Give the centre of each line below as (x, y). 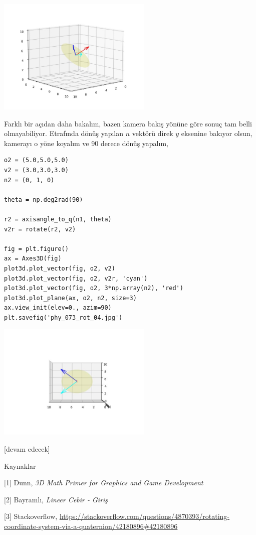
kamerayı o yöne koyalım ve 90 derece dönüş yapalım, (86, 143)
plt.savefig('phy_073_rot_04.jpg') (63, 317)
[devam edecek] (27, 449)
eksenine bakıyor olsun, (217, 133)
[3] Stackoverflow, (31, 516)
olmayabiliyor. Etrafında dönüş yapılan (64, 133)
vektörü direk (153, 133)
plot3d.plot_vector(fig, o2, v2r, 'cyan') (76, 278)
